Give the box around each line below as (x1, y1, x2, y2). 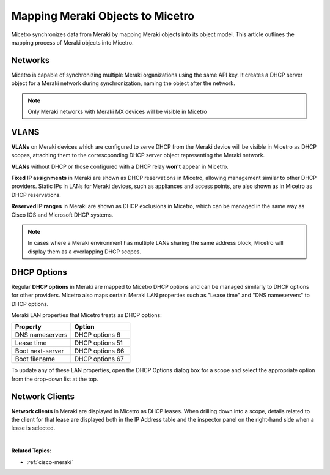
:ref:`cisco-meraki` (26, 458, 73, 465)
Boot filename (15, 355, 55, 364)
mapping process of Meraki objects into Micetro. (11, 39, 134, 46)
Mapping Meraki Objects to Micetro (11, 9, 195, 23)
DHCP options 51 (74, 338, 123, 347)
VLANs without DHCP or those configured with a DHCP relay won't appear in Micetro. (11, 163, 229, 170)
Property (15, 323, 42, 331)
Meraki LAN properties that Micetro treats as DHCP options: (11, 311, 162, 318)
